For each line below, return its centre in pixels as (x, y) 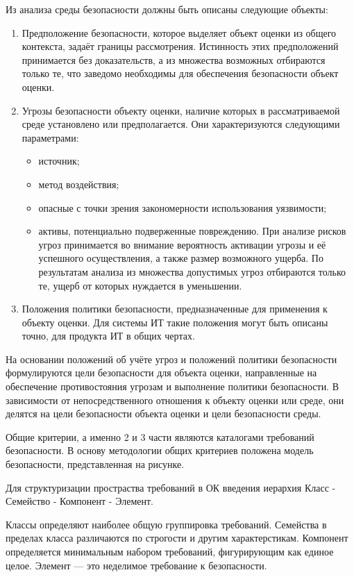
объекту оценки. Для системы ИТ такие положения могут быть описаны (175, 322)
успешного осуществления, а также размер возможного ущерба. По (181, 258)
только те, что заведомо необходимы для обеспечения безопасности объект (180, 73)
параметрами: (50, 137)
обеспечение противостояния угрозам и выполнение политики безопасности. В (172, 386)
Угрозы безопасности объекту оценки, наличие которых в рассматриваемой (181, 110)
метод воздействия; (79, 184)
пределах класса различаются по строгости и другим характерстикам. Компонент (177, 538)
